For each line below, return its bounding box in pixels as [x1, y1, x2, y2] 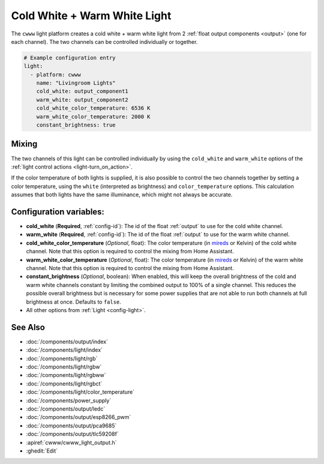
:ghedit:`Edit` [26, 447, 58, 454]
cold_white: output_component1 [36, 88, 128, 95]
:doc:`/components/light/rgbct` [26, 380, 103, 387]
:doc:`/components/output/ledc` [26, 405, 106, 412]
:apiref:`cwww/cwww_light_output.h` [26, 439, 117, 446]
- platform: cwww [30, 71, 81, 78]
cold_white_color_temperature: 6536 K [36, 105, 151, 112]
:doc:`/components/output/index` [26, 338, 108, 345]
